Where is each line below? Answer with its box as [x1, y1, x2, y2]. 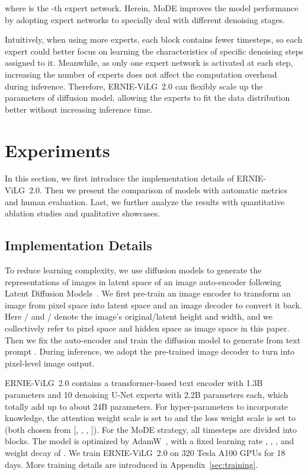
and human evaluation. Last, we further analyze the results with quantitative [5, 195, 285, 208]
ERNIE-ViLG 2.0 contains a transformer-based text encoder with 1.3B [5, 377, 263, 389]
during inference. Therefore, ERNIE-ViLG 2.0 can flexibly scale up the [5, 79, 263, 92]
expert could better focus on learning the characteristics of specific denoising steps [5, 44, 303, 57]
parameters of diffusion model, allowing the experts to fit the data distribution [5, 91, 290, 104]
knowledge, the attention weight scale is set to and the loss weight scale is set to [5, 412, 296, 424]
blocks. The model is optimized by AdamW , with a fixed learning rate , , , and [5, 435, 294, 447]
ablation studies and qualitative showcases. [5, 207, 161, 219]
